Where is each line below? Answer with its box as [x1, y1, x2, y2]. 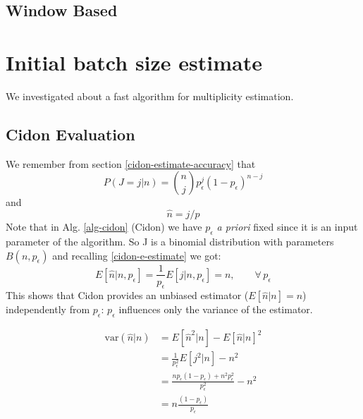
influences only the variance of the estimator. [118, 302, 313, 317]
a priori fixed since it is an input [216, 219, 358, 234]
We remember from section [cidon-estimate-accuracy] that [6, 156, 256, 171]
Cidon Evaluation [6, 123, 135, 145]
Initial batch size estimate [6, 47, 262, 76]
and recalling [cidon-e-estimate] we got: [52, 248, 221, 262]
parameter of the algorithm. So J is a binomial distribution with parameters [6, 233, 334, 248]
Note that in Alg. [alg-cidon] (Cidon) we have [6, 219, 202, 234]
